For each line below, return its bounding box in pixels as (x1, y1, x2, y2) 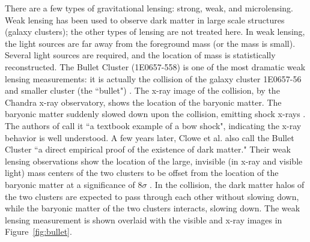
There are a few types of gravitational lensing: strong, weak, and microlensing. (5, 2, 294, 14)
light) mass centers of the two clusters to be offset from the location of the (5, 166, 279, 179)
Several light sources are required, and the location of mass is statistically (5, 49, 276, 61)
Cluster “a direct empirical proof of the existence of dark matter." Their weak (5, 143, 291, 156)
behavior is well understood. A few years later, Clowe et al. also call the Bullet (5, 131, 294, 144)
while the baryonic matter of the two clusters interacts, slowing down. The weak (5, 202, 300, 214)
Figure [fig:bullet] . (5, 225, 72, 238)
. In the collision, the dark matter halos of (150, 178, 305, 190)
